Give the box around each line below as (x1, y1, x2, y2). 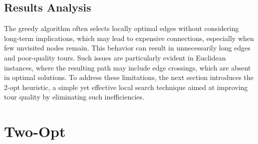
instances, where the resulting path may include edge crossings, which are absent (4, 62, 251, 72)
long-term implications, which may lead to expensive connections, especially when (4, 32, 254, 43)
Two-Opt (4, 121, 66, 141)
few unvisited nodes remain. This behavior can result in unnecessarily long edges (4, 42, 251, 53)
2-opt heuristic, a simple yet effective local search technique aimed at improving (4, 81, 248, 92)
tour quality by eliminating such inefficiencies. (4, 91, 144, 102)
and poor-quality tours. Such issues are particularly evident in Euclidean (4, 52, 226, 62)
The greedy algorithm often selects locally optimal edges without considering (4, 23, 239, 33)
